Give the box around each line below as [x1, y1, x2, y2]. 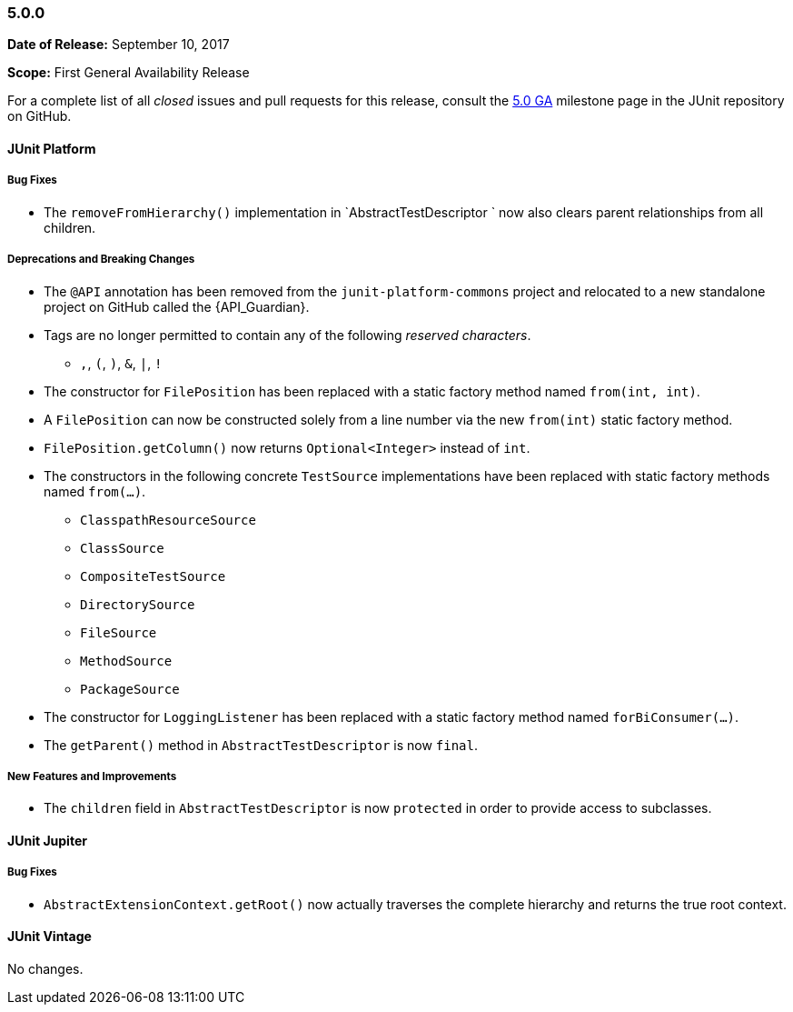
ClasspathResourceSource [80, 512, 256, 527]
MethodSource [80, 653, 173, 668]
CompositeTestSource [80, 568, 226, 584]
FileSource [80, 625, 157, 640]
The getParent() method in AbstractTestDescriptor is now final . [44, 736, 478, 753]
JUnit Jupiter [7, 832, 87, 848]
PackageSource [80, 681, 180, 696]
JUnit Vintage [7, 928, 92, 945]
